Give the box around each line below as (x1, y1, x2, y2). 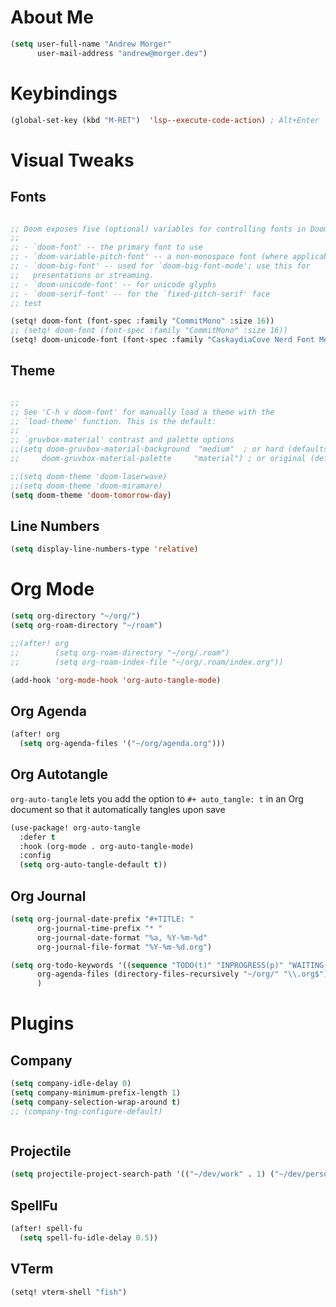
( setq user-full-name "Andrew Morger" (10, 39, 172, 49)
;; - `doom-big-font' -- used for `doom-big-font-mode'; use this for (10, 261, 311, 271)
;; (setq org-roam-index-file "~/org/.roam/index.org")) (10, 657, 284, 667)
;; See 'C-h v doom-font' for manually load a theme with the (10, 407, 275, 417)
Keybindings (10, 82, 118, 105)
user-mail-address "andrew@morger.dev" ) (36, 48, 208, 58)
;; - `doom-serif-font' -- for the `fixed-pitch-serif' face (10, 289, 271, 299)
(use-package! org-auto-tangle (10, 822, 141, 833)
